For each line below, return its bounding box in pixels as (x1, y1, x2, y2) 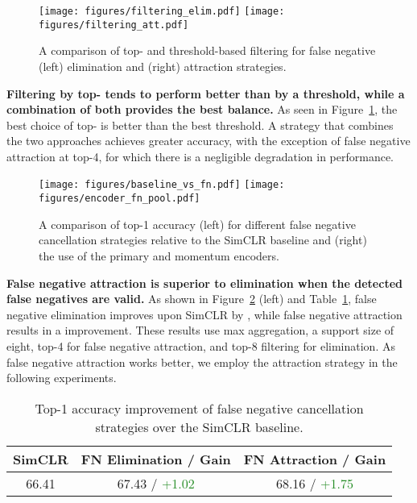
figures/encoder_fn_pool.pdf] (39, 193, 200, 205)
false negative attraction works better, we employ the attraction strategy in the (6, 353, 398, 370)
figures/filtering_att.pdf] (39, 19, 189, 31)
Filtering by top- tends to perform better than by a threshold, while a (6, 85, 405, 102)
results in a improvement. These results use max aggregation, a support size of (6, 322, 394, 339)
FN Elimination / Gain (81, 449, 231, 468)
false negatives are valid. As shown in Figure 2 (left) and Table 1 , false (6, 290, 377, 307)
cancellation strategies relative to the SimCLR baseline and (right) (39, 231, 367, 248)
